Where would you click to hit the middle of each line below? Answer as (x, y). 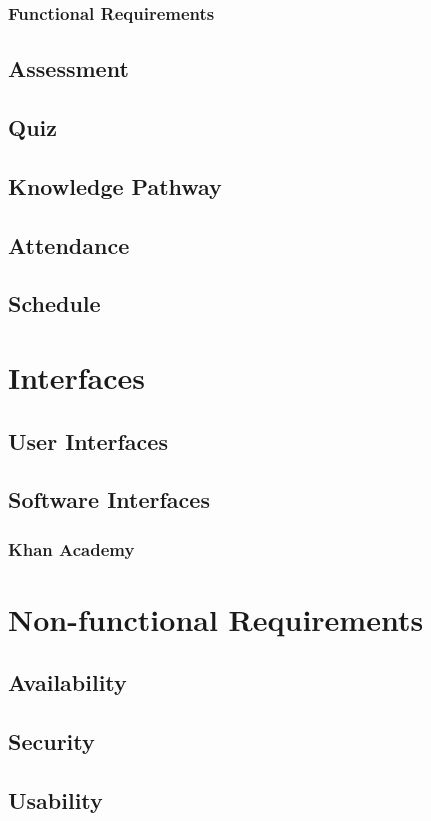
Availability (67, 682)
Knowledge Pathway (115, 185)
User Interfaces (88, 440)
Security (51, 741)
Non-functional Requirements (216, 618)
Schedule (54, 303)
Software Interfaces (109, 499)
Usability (55, 799)
